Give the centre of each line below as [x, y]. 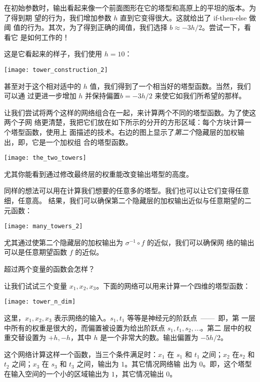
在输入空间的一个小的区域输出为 [56, 373]
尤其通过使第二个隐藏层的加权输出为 [63, 242]
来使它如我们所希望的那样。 [200, 96]
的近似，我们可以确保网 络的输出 [200, 242]
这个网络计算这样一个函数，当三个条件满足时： [81, 354]
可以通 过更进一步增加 [40, 96]
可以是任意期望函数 [35, 252]
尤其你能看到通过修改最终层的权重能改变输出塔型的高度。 [98, 174]
